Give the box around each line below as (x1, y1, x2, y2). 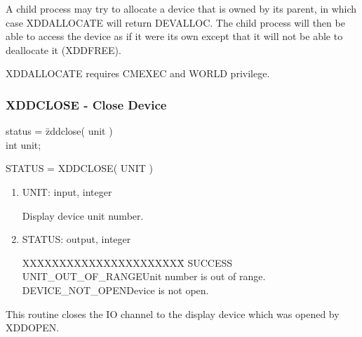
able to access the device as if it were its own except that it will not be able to (6, 29, 343, 44)
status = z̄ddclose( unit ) (6, 124, 113, 138)
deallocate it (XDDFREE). (6, 42, 121, 57)
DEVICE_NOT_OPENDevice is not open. (22, 282, 209, 297)
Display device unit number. (22, 208, 144, 223)
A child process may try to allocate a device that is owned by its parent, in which (6, 1, 357, 15)
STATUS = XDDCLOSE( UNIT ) (6, 161, 154, 176)
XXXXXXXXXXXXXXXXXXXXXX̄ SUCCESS (22, 255, 233, 270)
